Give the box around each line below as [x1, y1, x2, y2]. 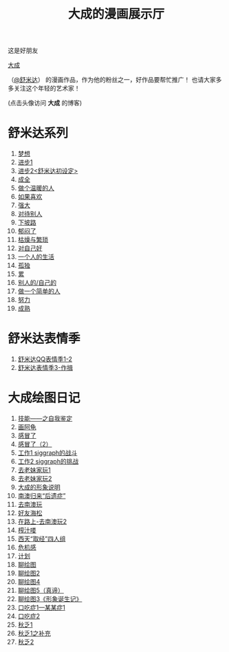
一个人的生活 [17, 252, 54, 261]
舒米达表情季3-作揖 [17, 364, 73, 372]
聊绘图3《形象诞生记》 [17, 595, 83, 602]
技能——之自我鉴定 [17, 414, 73, 422]
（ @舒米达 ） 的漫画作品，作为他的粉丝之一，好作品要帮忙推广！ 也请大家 [8, 76, 216, 84]
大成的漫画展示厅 [67, 6, 164, 22]
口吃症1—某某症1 [17, 603, 66, 611]
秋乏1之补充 [17, 629, 51, 637]
